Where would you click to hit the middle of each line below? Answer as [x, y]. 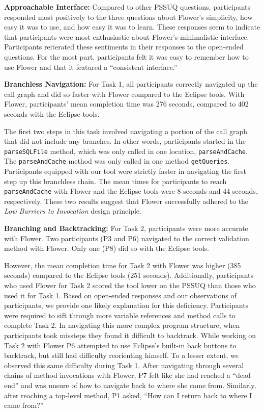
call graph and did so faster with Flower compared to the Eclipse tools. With [124, 94]
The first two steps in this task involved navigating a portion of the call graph [126, 131]
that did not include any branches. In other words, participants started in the [125, 141]
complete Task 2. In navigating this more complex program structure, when [122, 325]
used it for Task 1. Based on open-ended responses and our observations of [120, 295]
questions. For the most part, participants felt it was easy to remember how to [126, 56]
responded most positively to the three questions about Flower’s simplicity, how [128, 17]
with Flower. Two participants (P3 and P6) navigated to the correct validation [127, 238]
